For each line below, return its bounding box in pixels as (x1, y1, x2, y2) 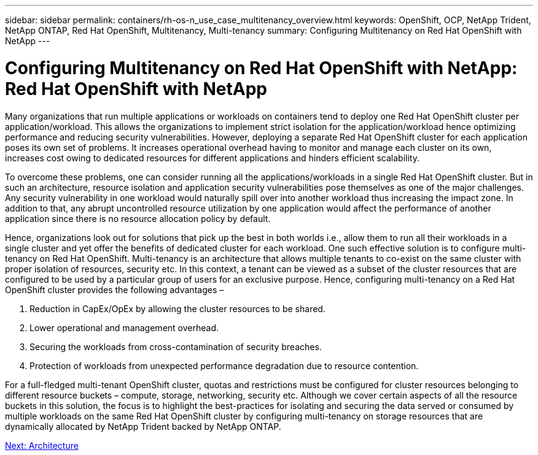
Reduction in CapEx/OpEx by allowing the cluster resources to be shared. (29, 303, 326, 314)
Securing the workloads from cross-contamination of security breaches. (29, 341, 322, 352)
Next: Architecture (5, 440, 79, 451)
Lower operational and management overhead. (29, 322, 219, 333)
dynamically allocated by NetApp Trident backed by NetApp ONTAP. (5, 421, 281, 432)
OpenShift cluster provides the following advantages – (5, 284, 224, 295)
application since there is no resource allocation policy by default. (5, 213, 271, 224)
